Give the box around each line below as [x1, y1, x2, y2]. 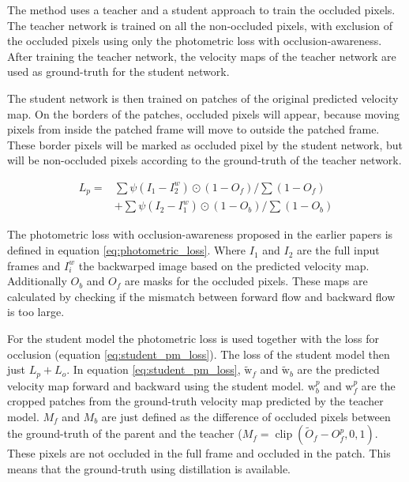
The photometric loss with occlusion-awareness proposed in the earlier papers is [7, 226, 393, 243]
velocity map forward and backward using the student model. [7, 377, 304, 394]
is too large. [7, 303, 65, 320]
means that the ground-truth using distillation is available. [7, 461, 291, 477]
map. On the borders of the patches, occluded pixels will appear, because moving [7, 105, 400, 122]
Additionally [7, 273, 67, 289]
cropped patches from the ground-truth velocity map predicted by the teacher [7, 393, 384, 409]
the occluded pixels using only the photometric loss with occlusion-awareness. [7, 32, 382, 49]
